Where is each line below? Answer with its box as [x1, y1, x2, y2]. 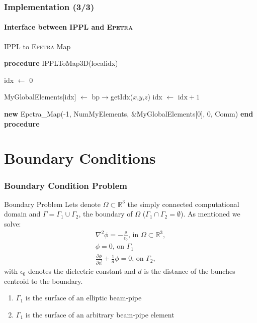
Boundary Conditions [4, 148, 156, 168]
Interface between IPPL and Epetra [4, 22, 133, 32]
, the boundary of [78, 208, 133, 219]
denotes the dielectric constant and [28, 266, 136, 276]
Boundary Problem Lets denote [4, 198, 101, 209]
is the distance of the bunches [144, 266, 235, 276]
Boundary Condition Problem [4, 179, 128, 191]
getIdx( [110, 91, 133, 102]
